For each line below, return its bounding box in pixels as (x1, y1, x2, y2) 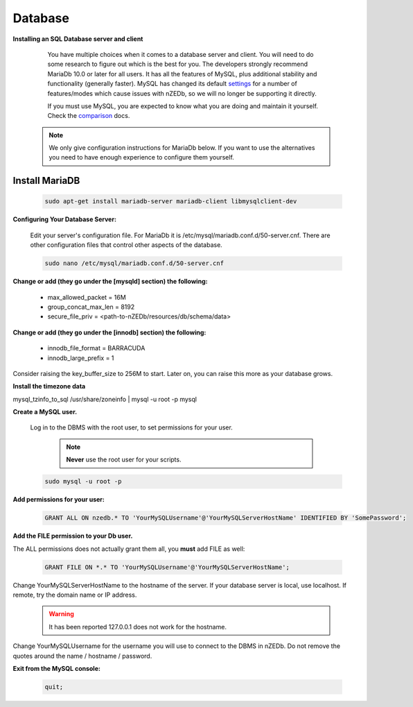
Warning (49, 610, 74, 618)
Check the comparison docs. (47, 112, 130, 120)
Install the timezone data (12, 382, 86, 391)
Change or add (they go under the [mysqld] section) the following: (12, 278, 208, 286)
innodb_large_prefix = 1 (47, 354, 114, 362)
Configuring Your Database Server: (12, 215, 117, 223)
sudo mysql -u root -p (44, 477, 122, 486)
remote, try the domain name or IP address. (12, 590, 137, 599)
